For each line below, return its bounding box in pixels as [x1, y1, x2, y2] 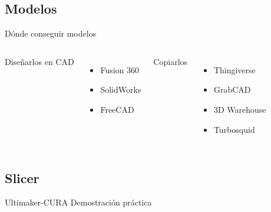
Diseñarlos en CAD [5, 55, 74, 67]
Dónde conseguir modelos [5, 27, 97, 40]
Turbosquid [213, 123, 255, 135]
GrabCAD [213, 83, 251, 96]
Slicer [5, 168, 39, 187]
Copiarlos [153, 55, 188, 67]
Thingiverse [213, 63, 256, 76]
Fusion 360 [100, 63, 140, 76]
